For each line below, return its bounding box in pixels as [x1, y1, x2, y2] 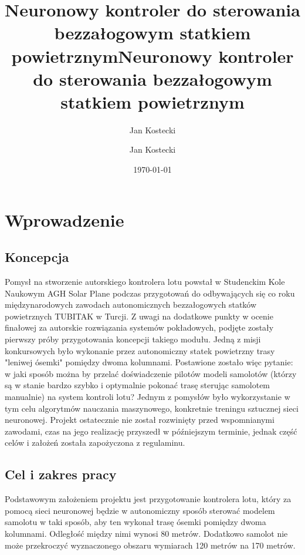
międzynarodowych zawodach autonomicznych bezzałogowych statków [5, 298, 257, 311]
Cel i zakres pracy [5, 465, 117, 483]
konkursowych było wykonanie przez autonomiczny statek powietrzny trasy [5, 344, 275, 356]
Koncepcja [5, 248, 69, 266]
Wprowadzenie [5, 207, 124, 231]
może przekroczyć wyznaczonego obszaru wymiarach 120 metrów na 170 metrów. [5, 539, 296, 551]
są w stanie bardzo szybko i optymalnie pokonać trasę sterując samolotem [5, 379, 270, 391]
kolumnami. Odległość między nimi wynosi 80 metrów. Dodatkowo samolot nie [5, 527, 288, 539]
